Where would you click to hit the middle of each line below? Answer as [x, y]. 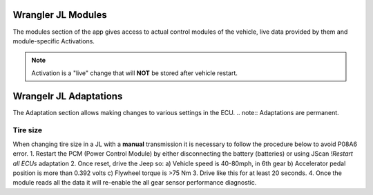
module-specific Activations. [54, 41]
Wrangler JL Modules [60, 15]
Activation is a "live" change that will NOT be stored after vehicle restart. [134, 73]
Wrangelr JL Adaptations [68, 96]
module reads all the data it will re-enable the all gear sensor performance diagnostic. [135, 183]
